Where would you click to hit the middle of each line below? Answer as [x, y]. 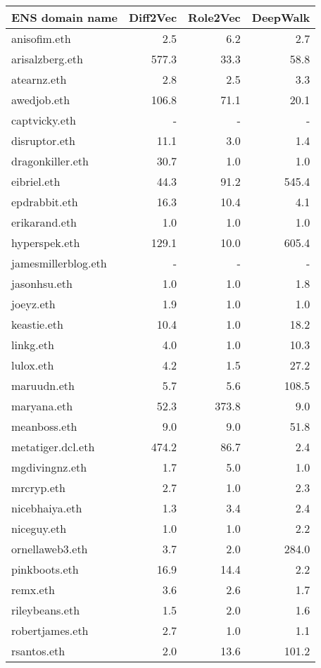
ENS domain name [64, 17]
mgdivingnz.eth [49, 467]
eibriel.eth [36, 181]
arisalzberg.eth [47, 59]
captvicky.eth [44, 120]
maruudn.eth [43, 385]
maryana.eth [42, 406]
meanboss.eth [44, 426]
